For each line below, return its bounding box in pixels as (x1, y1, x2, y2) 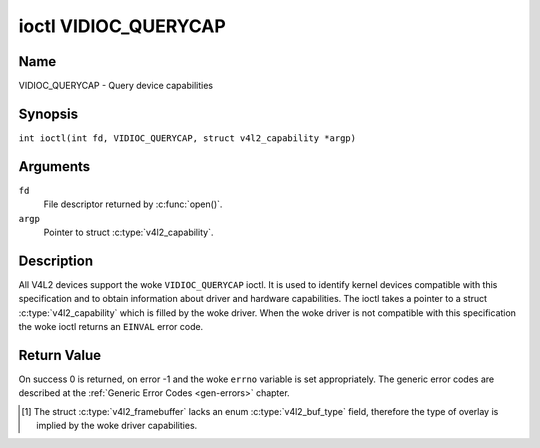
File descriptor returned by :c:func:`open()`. (43, 198, 223, 210)
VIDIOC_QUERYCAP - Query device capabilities (18, 80, 214, 92)
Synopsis (18, 105, 79, 122)
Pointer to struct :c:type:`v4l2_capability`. (43, 226, 214, 239)
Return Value (18, 346, 102, 364)
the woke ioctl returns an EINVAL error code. (18, 321, 204, 333)
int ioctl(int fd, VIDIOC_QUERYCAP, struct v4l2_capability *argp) (18, 132, 357, 144)
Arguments (18, 158, 91, 175)
